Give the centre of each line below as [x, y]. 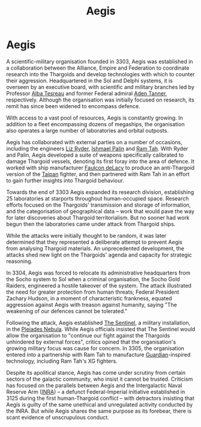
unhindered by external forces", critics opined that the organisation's [91, 342]
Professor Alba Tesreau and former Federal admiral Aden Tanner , [87, 93]
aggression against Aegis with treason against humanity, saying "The [91, 304]
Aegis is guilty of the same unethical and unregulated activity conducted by [100, 404]
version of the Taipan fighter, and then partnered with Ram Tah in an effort [98, 174]
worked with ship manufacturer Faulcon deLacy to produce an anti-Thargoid [100, 168]
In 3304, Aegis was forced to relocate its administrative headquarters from [98, 273]
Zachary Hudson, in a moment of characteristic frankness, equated [89, 298]
